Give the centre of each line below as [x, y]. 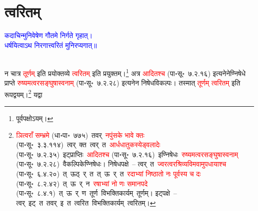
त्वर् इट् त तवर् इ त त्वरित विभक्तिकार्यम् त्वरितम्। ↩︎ [86, 202]
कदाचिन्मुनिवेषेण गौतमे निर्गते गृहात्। [49, 35]
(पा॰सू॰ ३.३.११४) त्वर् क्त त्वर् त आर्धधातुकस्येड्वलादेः [88, 145]
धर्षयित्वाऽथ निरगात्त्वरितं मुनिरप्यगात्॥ [51, 45]
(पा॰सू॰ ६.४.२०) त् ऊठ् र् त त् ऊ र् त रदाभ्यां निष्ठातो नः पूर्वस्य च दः [108, 173]
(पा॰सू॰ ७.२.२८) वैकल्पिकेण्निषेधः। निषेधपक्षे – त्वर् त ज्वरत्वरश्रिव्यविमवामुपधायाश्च [121, 164]
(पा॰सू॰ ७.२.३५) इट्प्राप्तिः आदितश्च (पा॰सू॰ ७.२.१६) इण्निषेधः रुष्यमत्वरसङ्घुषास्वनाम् [127, 154]
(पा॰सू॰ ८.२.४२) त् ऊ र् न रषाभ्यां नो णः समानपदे [82, 183]
